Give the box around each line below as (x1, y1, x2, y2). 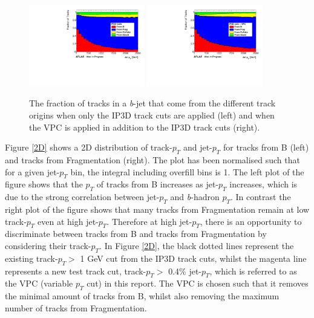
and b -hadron (170, 190, 220, 203)
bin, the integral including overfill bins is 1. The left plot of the (70, 165, 304, 178)
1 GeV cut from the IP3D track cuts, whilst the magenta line (80, 251, 307, 264)
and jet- (183, 141, 212, 154)
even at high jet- (38, 215, 99, 227)
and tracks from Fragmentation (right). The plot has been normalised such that (5, 154, 300, 166)
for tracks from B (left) (223, 141, 309, 154)
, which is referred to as (209, 264, 297, 277)
